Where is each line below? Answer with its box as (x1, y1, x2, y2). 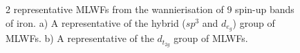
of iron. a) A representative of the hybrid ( (6, 15, 186, 30)
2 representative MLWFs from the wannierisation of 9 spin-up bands (6, 2, 294, 16)
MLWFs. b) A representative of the (6, 31, 154, 45)
